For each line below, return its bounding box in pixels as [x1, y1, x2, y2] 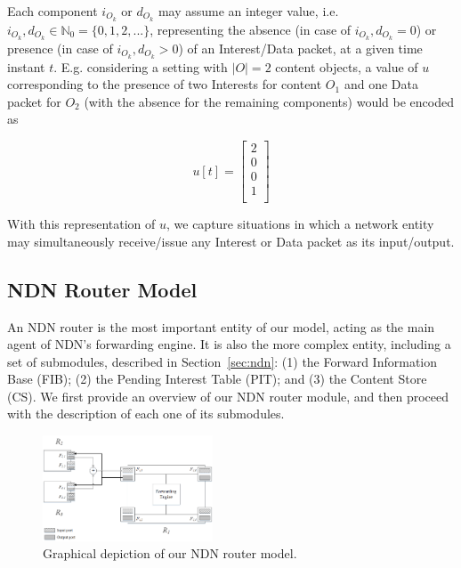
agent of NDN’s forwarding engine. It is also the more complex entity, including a [7, 335, 451, 353]
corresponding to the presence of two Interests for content [7, 75, 322, 93]
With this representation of [7, 215, 156, 233]
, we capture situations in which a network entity [166, 215, 434, 233]
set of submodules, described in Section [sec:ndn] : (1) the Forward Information [7, 352, 438, 370]
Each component [7, 2, 98, 20]
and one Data [344, 75, 418, 93]
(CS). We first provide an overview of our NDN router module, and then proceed [7, 386, 449, 405]
